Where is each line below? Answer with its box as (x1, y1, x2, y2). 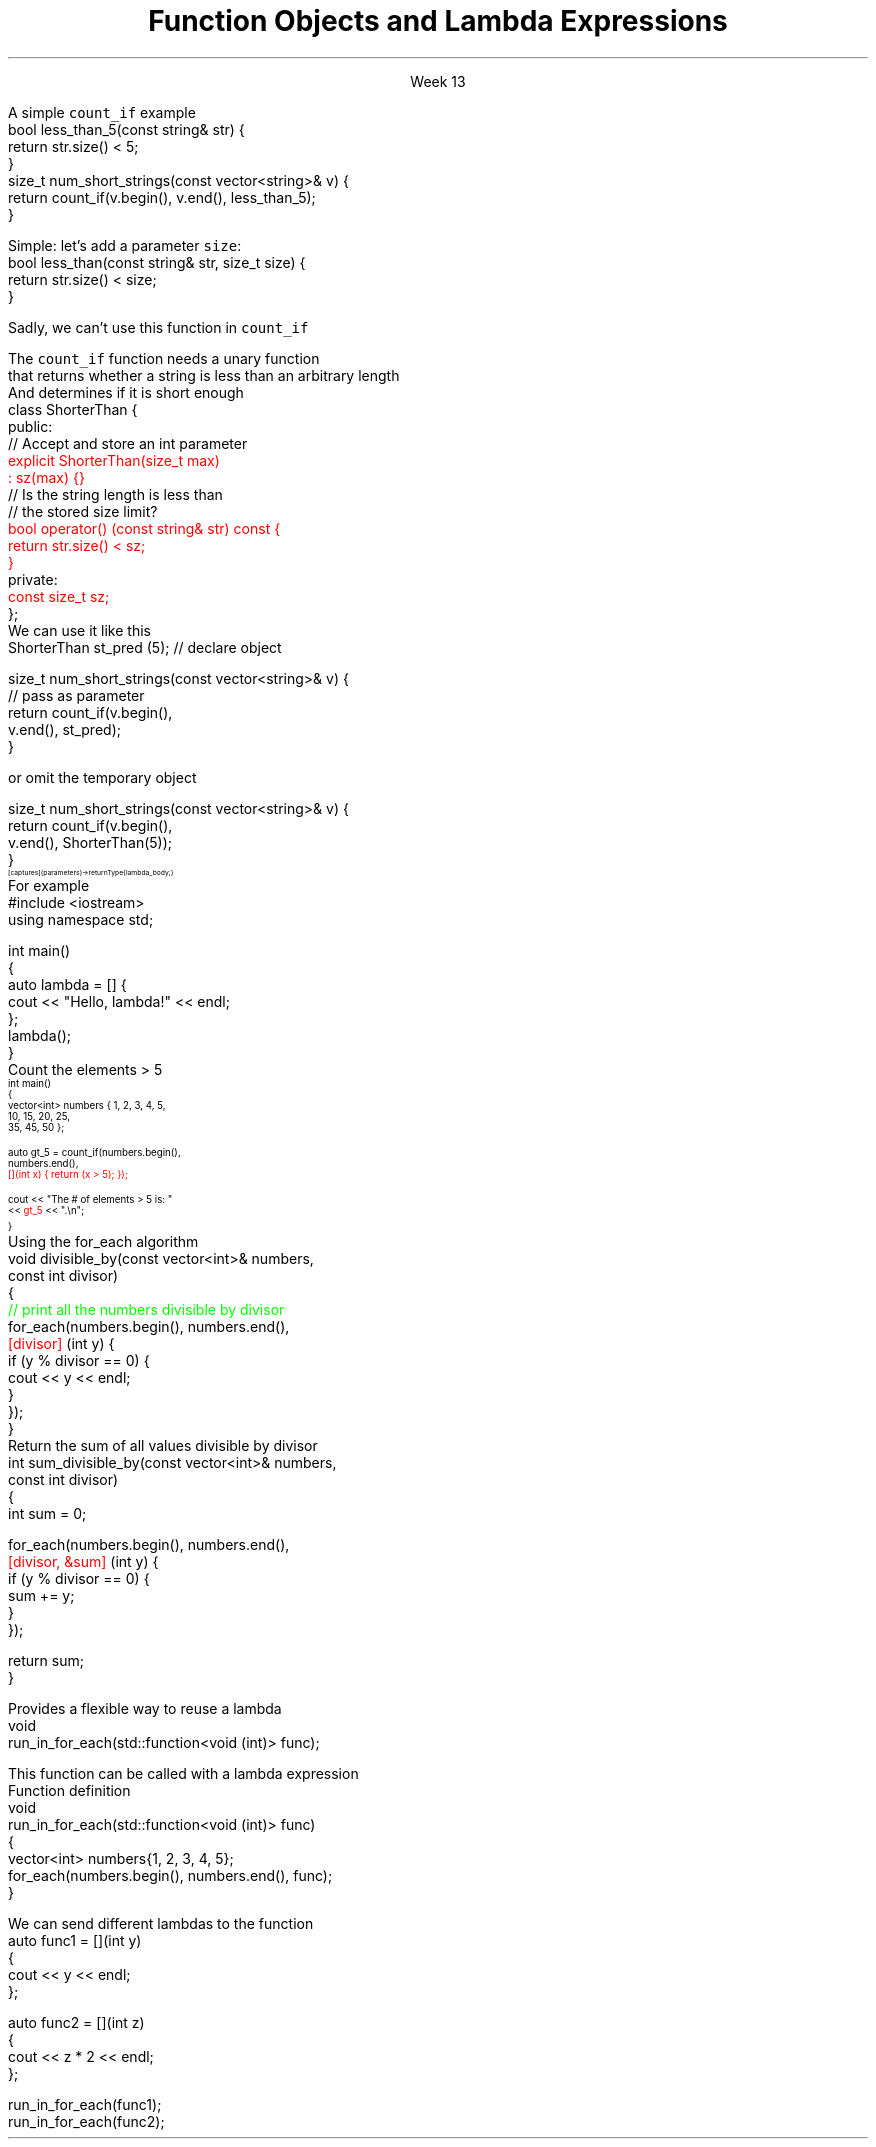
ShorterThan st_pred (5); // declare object (8, 638, 282, 656)
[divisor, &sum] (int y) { (8, 1552, 159, 1570)
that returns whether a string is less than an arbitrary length (8, 366, 400, 384)
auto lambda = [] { (8, 975, 127, 993)
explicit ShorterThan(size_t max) (8, 451, 220, 469)
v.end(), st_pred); (8, 720, 121, 738)
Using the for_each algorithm (8, 1232, 199, 1250)
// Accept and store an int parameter (8, 434, 248, 452)
